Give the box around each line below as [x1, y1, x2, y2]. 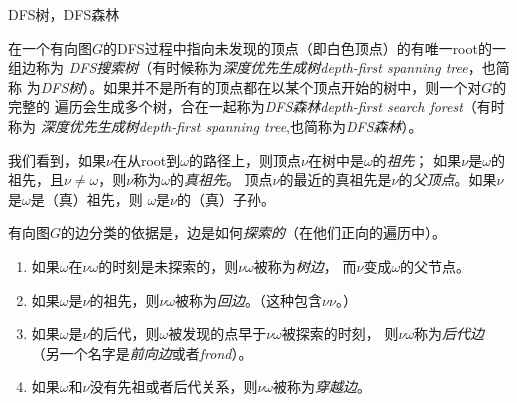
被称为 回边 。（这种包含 [175, 289, 323, 310]
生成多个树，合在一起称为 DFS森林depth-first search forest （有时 [96, 96, 505, 117]
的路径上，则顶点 [188, 149, 301, 170]
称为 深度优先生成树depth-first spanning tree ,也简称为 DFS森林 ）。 [8, 115, 423, 136]
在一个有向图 [8, 37, 92, 58]
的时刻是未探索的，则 [98, 255, 239, 276]
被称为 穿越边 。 [273, 376, 372, 397]
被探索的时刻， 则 [281, 323, 399, 344]
